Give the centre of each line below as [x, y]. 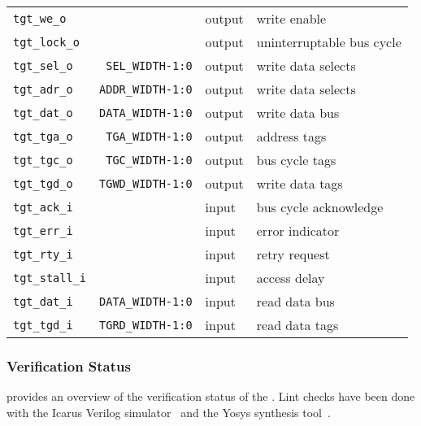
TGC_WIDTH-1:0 [149, 160]
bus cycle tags [296, 160]
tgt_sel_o [43, 65]
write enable [291, 18]
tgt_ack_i [43, 207]
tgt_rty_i [43, 254]
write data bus [298, 113]
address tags [291, 136]
